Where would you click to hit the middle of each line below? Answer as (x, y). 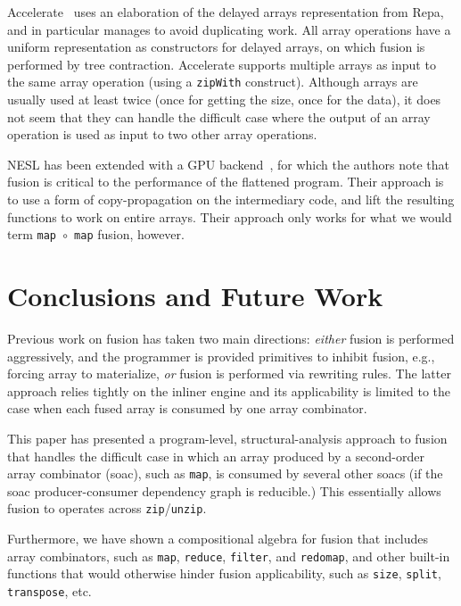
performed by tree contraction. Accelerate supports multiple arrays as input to (222, 64)
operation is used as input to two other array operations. (162, 134)
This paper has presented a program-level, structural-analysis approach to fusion (227, 438)
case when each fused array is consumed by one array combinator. (187, 408)
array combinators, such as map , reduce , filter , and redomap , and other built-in (229, 556)
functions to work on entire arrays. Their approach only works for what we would (230, 216)
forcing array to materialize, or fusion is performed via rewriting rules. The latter (229, 374)
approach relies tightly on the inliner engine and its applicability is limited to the (229, 390)
